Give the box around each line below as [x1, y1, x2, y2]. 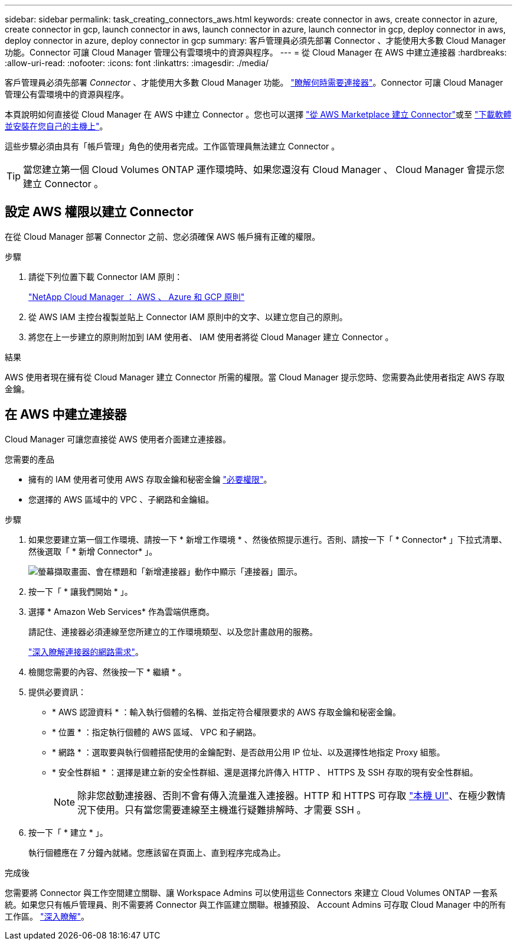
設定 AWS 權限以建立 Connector [5, 204, 194, 220]
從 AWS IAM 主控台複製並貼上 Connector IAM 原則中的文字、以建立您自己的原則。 [28, 311, 348, 322]
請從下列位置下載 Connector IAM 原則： [28, 271, 183, 282]
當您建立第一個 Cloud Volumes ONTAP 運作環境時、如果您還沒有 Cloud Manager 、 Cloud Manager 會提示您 [23, 164, 505, 175]
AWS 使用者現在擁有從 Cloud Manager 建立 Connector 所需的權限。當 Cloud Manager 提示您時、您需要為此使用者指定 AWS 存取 [5, 372, 505, 382]
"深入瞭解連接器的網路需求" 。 [28, 646, 144, 657]
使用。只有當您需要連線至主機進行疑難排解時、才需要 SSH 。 [96, 803, 367, 816]
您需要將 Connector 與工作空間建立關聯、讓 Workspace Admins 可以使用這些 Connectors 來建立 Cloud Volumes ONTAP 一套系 [5, 887, 498, 898]
